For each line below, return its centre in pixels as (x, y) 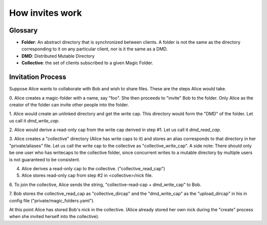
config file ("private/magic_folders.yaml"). (52, 200)
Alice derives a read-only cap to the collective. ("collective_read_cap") (93, 169)
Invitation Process (38, 77)
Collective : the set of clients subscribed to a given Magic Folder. (87, 63)
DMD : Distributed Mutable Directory (58, 56)
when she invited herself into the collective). (54, 217)
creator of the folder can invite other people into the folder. (69, 105)
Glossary (23, 30)
